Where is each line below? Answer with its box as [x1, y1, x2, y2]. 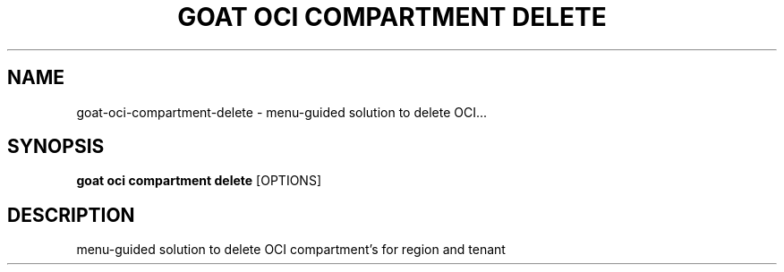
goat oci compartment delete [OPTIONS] [76, 173, 321, 189]
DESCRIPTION [7, 203, 135, 226]
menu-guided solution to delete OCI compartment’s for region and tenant [76, 242, 506, 258]
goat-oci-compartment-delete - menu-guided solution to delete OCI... [76, 104, 488, 120]
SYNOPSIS [7, 135, 105, 158]
